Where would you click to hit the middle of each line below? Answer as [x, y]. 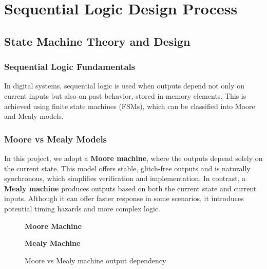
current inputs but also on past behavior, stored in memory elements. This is [125, 95]
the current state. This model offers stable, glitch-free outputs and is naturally [127, 168]
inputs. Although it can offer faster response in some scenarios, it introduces [124, 198]
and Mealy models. [34, 116]
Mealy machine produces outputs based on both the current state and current [130, 188]
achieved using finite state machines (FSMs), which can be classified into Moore [130, 106]
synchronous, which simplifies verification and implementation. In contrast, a [125, 178]
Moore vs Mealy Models [56, 139]
